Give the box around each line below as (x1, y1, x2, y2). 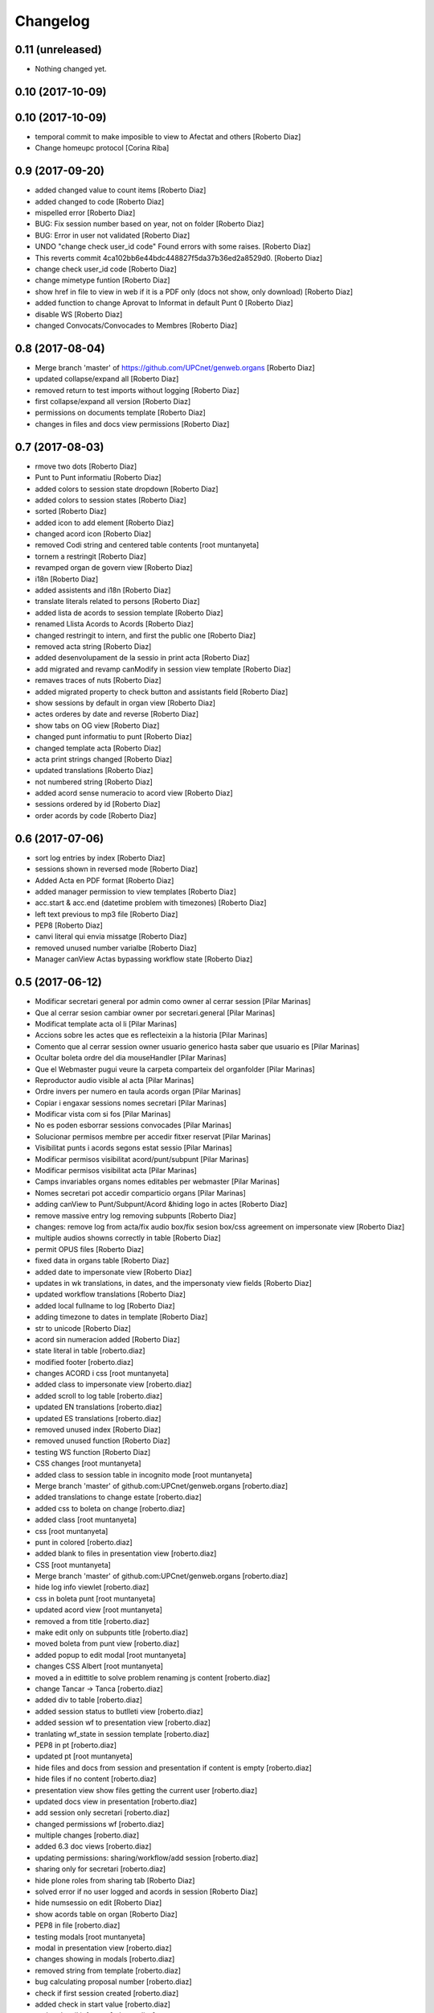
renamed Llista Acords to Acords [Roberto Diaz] (35, 619, 194, 629)
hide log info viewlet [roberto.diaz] (35, 1582, 149, 1592)
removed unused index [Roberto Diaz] (35, 1425, 161, 1435)
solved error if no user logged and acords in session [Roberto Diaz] (35, 1887, 258, 1896)
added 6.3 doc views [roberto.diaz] (35, 1841, 152, 1851)
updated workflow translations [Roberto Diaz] (35, 1289, 186, 1300)
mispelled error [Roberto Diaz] (35, 208, 136, 217)
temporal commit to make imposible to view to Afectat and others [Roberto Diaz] (35, 131, 301, 141)
